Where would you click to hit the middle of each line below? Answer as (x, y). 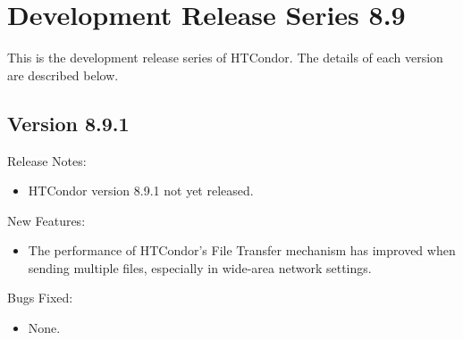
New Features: (46, 220)
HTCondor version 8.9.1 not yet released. (141, 191)
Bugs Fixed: (40, 298)
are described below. (63, 75)
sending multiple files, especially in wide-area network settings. (200, 267)
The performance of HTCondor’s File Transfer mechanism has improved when (242, 250)
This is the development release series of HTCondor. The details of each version (225, 58)
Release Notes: (47, 160)
